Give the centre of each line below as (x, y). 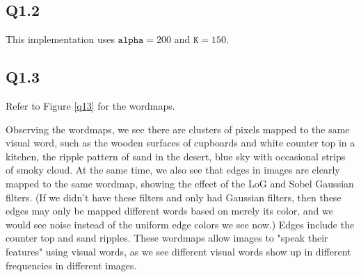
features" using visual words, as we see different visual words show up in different (178, 251)
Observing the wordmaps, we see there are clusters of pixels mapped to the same (178, 129)
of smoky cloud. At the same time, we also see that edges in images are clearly (173, 170)
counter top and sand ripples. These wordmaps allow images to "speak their (167, 238)
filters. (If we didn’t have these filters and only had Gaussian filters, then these (174, 197)
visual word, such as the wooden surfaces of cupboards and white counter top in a (180, 143)
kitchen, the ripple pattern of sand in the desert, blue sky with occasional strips (176, 156)
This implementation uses (60, 39)
